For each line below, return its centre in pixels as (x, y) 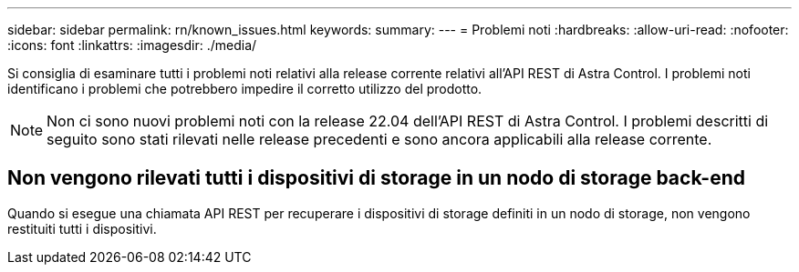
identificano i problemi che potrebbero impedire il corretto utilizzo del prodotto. (245, 89)
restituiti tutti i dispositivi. (82, 228)
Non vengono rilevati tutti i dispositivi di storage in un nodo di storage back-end (377, 178)
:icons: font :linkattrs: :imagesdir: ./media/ (132, 45)
